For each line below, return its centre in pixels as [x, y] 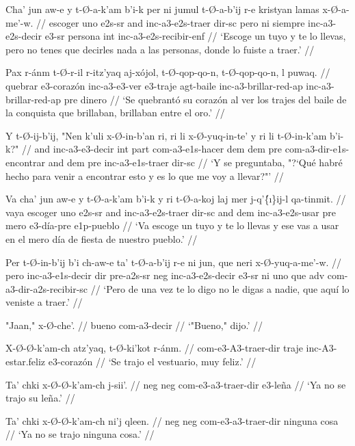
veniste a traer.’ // [44, 302]
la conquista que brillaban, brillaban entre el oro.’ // [115, 113]
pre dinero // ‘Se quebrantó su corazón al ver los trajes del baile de [205, 99]
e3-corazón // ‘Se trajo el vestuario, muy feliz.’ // [152, 362]
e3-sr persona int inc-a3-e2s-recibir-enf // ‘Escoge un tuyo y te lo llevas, [195, 36]
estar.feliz [26, 362]
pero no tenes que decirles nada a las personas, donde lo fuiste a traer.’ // [160, 49]
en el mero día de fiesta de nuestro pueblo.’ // [102, 238]
